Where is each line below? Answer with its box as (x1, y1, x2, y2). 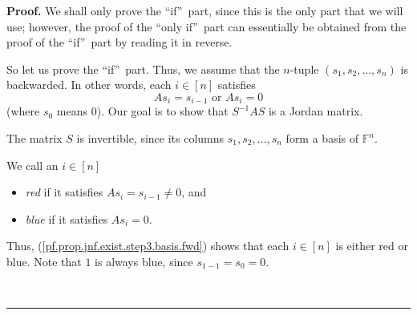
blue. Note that (6, 252, 82, 269)
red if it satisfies (25, 184, 103, 200)
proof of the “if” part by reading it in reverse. (6, 34, 233, 50)
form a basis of (285, 130, 359, 147)
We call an (6, 156, 59, 173)
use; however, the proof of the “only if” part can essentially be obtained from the (6, 18, 407, 34)
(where (6, 103, 40, 119)
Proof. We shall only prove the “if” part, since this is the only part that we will (6, 2, 403, 18)
